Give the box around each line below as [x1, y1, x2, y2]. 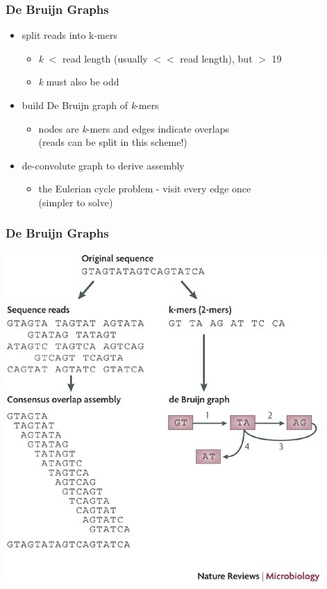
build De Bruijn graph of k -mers [22, 98, 159, 112]
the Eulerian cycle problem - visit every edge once [38, 181, 251, 196]
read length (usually [62, 51, 148, 65]
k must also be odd [38, 74, 119, 89]
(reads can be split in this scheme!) [38, 135, 187, 149]
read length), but [180, 51, 253, 65]
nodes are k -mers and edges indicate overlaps [38, 121, 230, 135]
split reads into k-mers [22, 28, 117, 42]
